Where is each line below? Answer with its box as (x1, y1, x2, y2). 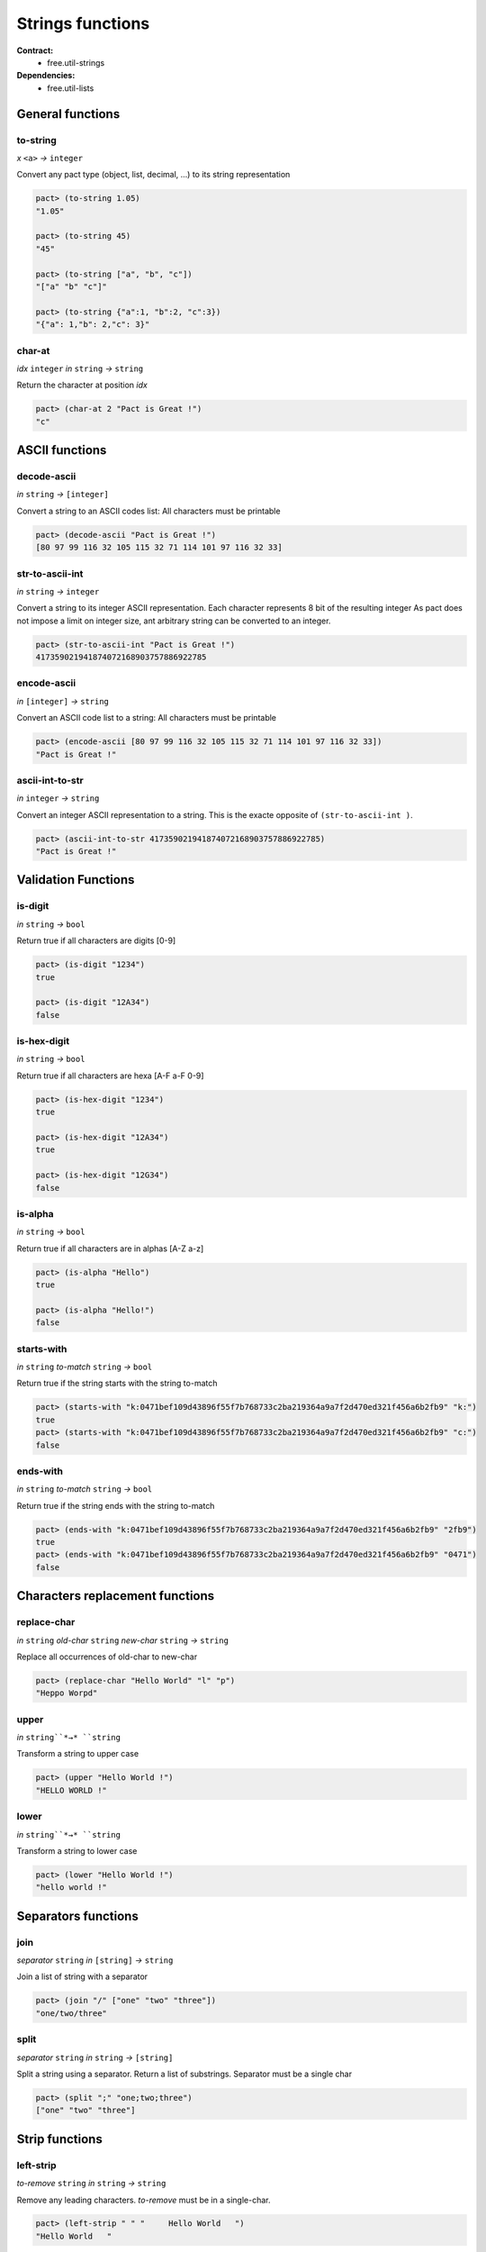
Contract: (16, 45, 54, 56)
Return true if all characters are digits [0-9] (16, 935, 176, 946)
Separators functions (16, 1908, 139, 1923)
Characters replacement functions (16, 1588, 215, 1603)
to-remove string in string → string (16, 2178, 166, 2189)
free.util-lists (47, 82, 94, 94)
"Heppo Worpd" (35, 1688, 98, 1698)
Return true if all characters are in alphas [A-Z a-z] (16, 1243, 204, 1254)
